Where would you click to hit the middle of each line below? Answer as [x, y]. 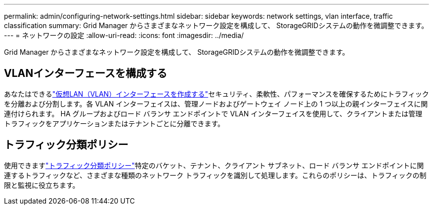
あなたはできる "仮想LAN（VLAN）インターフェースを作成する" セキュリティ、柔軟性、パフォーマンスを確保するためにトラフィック [216, 94]
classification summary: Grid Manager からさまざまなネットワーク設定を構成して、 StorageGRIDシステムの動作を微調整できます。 [216, 25]
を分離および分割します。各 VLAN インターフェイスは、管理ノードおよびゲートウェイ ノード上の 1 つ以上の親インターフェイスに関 [216, 104]
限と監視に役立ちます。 [42, 185]
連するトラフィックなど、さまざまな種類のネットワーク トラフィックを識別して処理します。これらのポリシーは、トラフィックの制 [215, 175]
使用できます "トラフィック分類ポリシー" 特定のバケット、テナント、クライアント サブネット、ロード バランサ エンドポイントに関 [214, 165]
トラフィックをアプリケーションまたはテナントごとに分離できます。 [114, 123]
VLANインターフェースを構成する [86, 73]
